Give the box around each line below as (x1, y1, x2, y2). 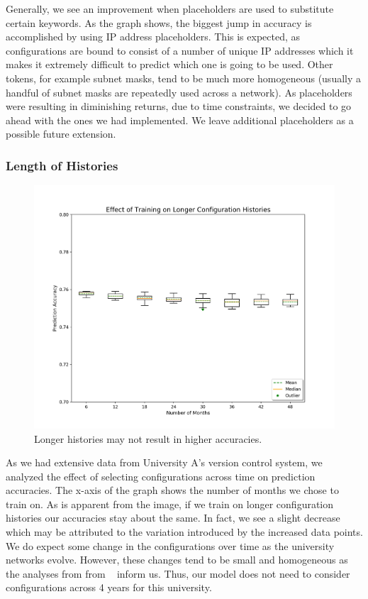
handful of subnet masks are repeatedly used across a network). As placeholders (6, 84, 352, 99)
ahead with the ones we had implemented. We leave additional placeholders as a (6, 112, 354, 127)
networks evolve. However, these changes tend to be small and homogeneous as (6, 552, 348, 567)
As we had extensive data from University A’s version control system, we (6, 455, 323, 470)
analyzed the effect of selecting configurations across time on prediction (6, 468, 316, 483)
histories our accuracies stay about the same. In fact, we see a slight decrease (6, 510, 340, 525)
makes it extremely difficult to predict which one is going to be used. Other (6, 57, 333, 72)
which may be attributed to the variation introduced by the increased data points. (6, 524, 363, 539)
